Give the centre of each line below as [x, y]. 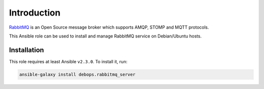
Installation [26, 50]
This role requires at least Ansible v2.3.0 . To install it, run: [68, 61]
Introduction [35, 13]
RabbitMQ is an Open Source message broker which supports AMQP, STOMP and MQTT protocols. [109, 27]
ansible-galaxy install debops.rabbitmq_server [77, 74]
